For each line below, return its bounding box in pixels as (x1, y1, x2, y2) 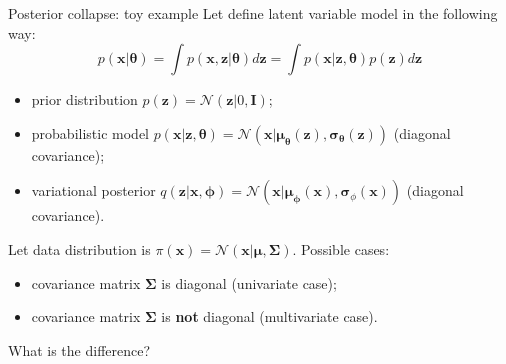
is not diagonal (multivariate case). (161, 306, 378, 327)
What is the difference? (8, 339, 151, 360)
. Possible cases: (292, 238, 390, 259)
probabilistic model (31, 122, 149, 143)
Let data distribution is (8, 238, 151, 259)
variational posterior (31, 180, 156, 201)
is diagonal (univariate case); (161, 272, 337, 293)
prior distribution (31, 89, 138, 110)
